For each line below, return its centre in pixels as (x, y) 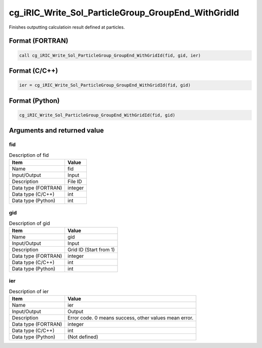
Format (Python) (34, 101)
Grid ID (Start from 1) (91, 250)
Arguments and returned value (57, 131)
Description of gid (30, 223)
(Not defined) (83, 337)
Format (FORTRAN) (39, 41)
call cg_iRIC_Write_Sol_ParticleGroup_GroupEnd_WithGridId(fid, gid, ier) (110, 55)
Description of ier (29, 291)
